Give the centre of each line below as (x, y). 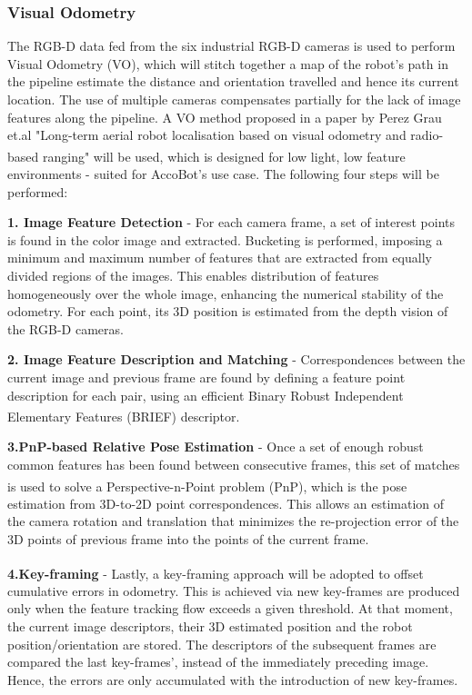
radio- (427, 135)
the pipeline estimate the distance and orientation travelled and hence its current (233, 81)
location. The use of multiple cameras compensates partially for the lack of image (234, 99)
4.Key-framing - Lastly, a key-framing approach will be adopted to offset (216, 573)
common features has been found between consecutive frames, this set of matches (234, 464)
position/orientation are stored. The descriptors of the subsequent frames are (222, 644)
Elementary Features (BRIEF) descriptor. (124, 416)
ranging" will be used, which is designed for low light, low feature (224, 156)
